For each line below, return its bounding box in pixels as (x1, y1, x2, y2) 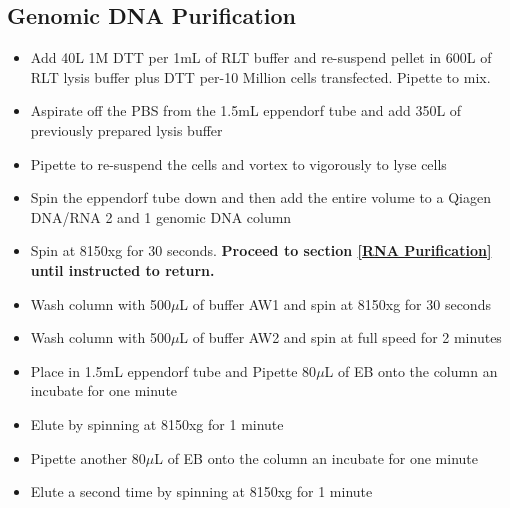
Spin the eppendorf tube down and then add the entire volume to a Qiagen (30, 187, 491, 208)
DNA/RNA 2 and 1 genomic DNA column (30, 206, 292, 227)
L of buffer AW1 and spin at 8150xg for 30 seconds (179, 293, 491, 314)
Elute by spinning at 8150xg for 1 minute (30, 413, 284, 434)
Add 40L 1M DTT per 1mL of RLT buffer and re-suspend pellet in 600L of (30, 47, 492, 68)
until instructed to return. (30, 259, 215, 280)
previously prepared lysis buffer (30, 119, 223, 140)
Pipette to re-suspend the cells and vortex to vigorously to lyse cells (30, 153, 447, 174)
